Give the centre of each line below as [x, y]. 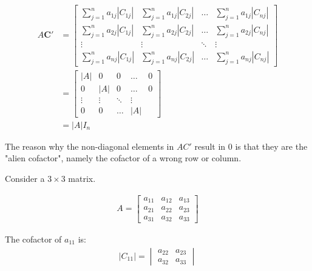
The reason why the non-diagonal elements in [90, 146]
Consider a [25, 178]
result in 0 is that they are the [251, 146]
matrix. [82, 178]
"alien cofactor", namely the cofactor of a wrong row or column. [123, 158]
